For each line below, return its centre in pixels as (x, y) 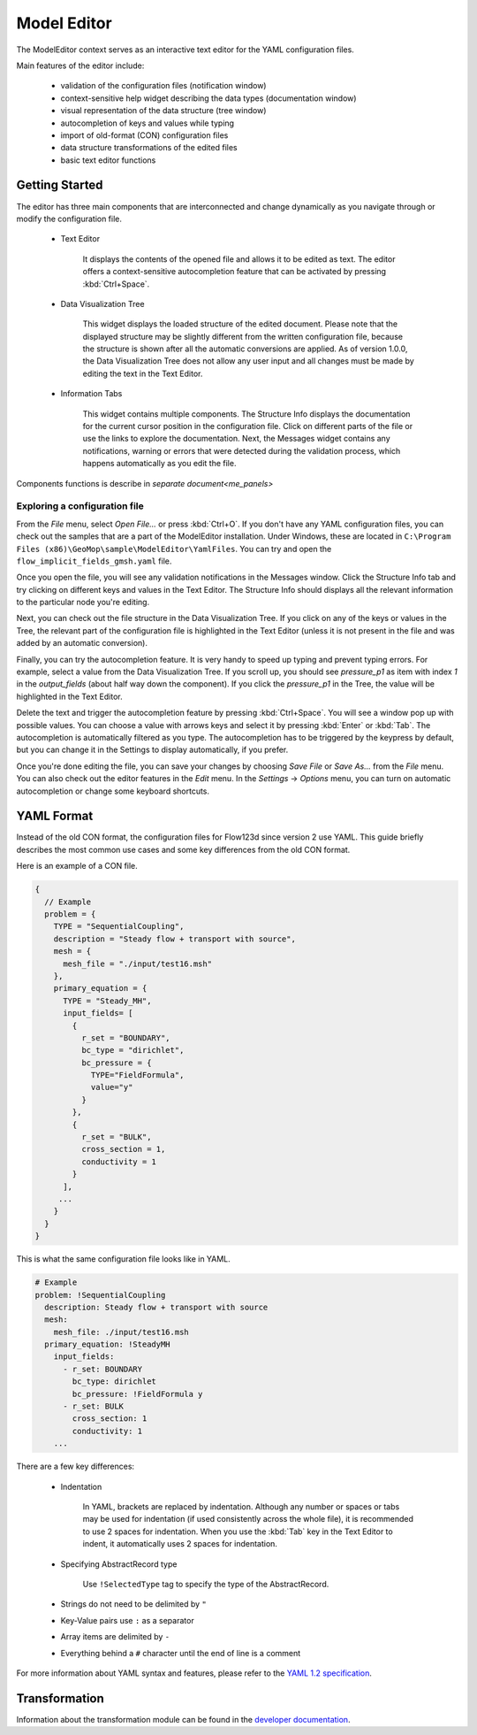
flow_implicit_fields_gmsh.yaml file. (94, 561)
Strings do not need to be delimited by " (134, 1604)
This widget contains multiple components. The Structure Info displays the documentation (246, 414)
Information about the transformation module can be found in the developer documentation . (183, 1719)
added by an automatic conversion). (82, 643)
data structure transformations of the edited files (149, 148)
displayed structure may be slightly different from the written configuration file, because (243, 336)
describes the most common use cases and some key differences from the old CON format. (183, 849)
